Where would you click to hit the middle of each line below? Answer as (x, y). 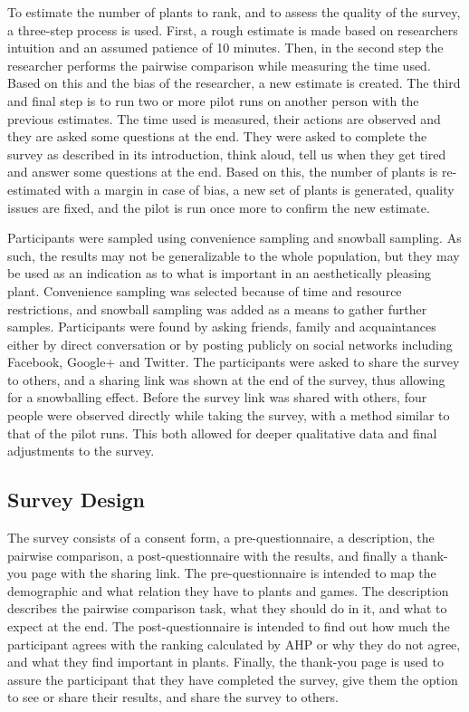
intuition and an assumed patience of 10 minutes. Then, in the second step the (225, 48)
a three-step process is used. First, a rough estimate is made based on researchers (233, 29)
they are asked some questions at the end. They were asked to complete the (217, 136)
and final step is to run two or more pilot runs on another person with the (213, 100)
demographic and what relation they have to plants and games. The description (228, 590)
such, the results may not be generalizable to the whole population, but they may (234, 255)
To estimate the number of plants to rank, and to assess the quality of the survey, (234, 12)
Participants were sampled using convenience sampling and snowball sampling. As (234, 238)
